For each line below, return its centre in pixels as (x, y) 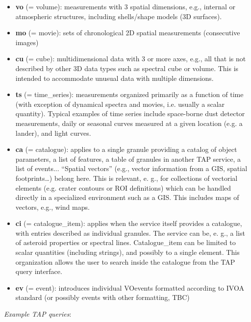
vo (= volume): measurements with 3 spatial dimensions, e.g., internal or (125, 6)
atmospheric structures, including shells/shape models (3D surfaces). (119, 16)
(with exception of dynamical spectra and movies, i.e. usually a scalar (120, 104)
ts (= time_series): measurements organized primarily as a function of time (129, 94)
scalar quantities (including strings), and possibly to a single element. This (127, 252)
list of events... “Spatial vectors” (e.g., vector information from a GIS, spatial (131, 168)
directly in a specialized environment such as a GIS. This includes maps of (127, 197)
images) (27, 42)
